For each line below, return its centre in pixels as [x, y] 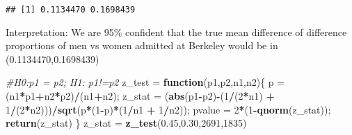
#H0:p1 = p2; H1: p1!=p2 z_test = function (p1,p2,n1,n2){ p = [145, 82]
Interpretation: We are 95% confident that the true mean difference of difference [176, 31]
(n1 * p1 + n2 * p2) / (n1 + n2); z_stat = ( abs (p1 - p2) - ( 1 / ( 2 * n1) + [140, 96]
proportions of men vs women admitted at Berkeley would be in [142, 45]
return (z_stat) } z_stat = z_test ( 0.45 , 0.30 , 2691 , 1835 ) [126, 123]
